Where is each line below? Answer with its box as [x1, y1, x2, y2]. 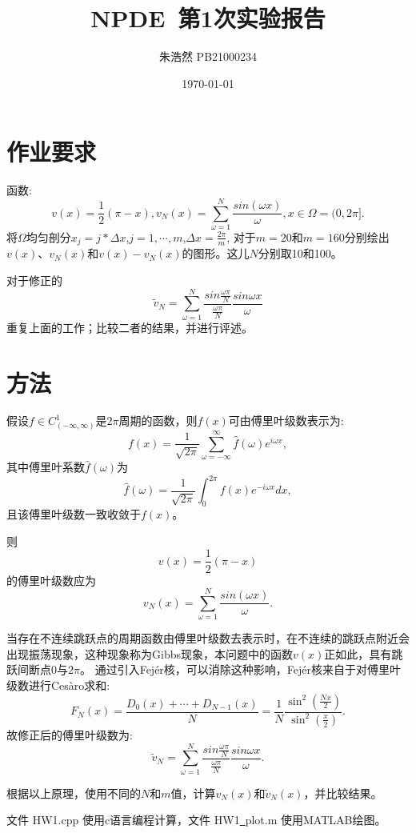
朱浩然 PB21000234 [158, 48, 258, 65]
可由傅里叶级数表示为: [228, 412, 344, 429]
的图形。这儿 [182, 245, 250, 262]
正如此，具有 [324, 645, 392, 662]
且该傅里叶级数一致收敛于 [6, 506, 141, 523]
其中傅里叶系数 [6, 459, 85, 475]
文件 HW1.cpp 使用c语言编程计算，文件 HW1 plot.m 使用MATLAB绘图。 [6, 811, 386, 828]
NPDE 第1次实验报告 [90, 2, 326, 34]
